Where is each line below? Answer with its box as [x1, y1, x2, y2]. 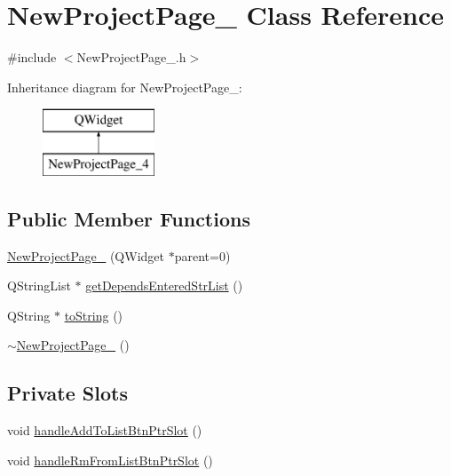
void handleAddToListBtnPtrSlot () [7, 421, 202, 440]
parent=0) [174, 246, 231, 265]
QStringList [7, 276, 71, 295]
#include [7, 48, 57, 67]
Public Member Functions [7, 204, 250, 232]
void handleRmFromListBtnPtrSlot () [7, 450, 213, 469]
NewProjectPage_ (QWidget [7, 246, 164, 265]
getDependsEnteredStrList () [85, 276, 243, 295]
